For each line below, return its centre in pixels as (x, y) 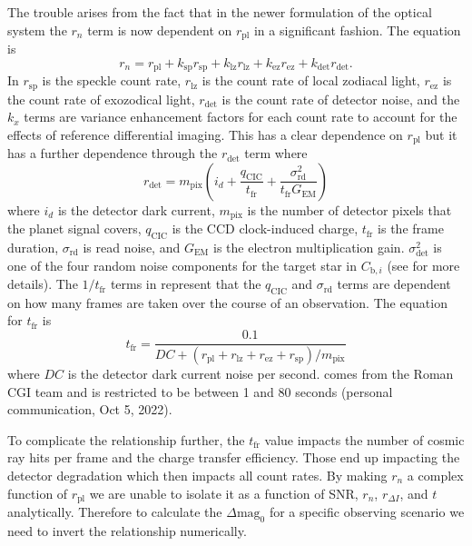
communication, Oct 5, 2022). (90, 409)
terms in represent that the (186, 284)
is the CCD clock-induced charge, (265, 228)
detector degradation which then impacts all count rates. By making (197, 475)
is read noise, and (132, 248)
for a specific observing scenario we (367, 511)
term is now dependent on (160, 30)
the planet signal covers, (74, 228)
